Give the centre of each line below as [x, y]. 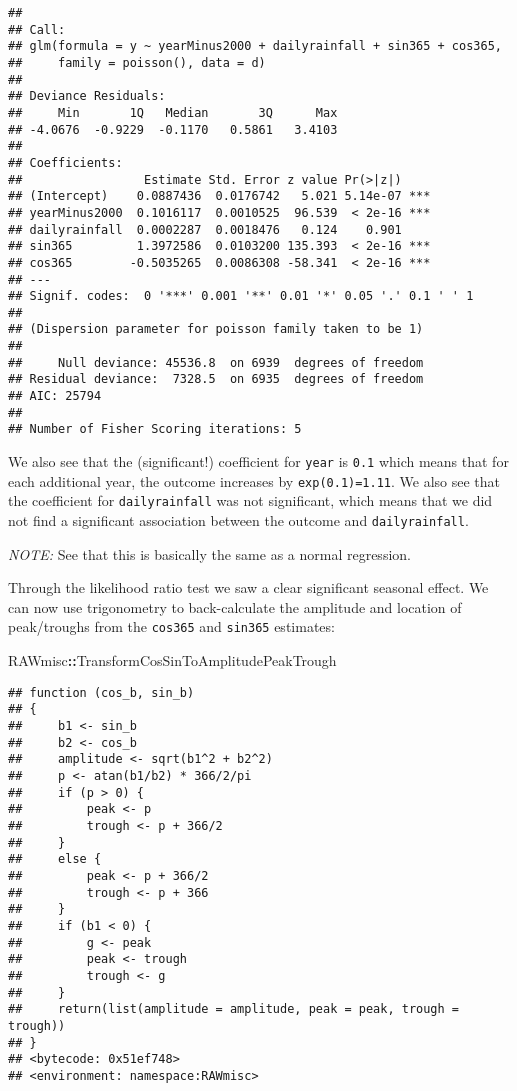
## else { [55, 859]
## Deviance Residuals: [87, 96]
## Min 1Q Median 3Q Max [173, 112]
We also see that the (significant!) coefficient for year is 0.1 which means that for [258, 461]
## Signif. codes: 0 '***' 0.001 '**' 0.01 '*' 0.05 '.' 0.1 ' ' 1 [241, 296]
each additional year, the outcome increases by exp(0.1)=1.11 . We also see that [254, 480]
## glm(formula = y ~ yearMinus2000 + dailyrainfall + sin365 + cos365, [255, 46]
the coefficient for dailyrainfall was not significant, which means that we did [250, 500]
